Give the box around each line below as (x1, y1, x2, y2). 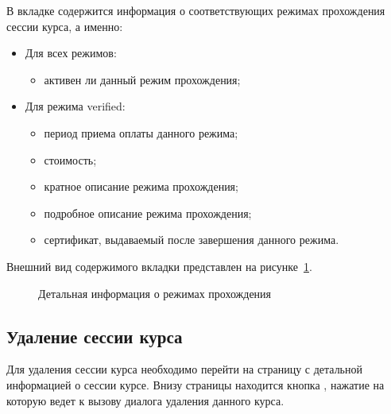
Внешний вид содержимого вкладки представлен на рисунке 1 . (6, 257, 312, 274)
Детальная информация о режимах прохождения (38, 284, 272, 301)
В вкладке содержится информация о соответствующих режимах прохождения (6, 2, 385, 18)
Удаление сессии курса (6, 323, 183, 348)
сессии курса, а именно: (6, 17, 123, 34)
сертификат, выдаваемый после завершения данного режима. (44, 231, 339, 248)
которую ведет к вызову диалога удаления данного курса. (6, 392, 285, 408)
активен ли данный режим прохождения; (44, 71, 241, 87)
